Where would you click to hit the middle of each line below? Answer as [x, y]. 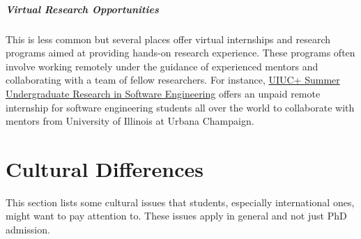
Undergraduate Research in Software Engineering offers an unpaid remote [163, 93]
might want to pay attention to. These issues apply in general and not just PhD [176, 216]
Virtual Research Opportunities [82, 9]
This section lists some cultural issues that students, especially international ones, [180, 202]
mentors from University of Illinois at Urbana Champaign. [130, 121]
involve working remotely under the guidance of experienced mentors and [162, 66]
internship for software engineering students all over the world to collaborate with [180, 107]
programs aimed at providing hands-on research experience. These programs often [180, 53]
